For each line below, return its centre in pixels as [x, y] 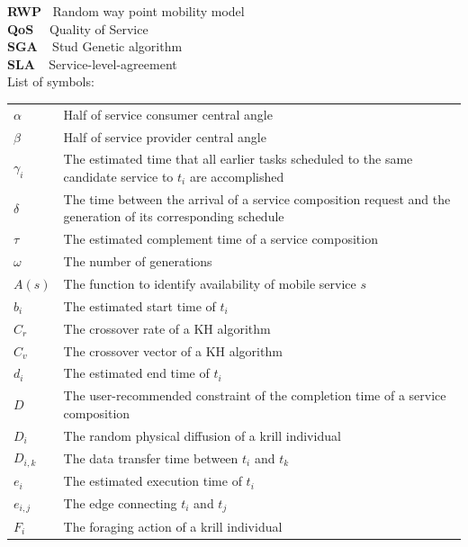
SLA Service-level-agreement [92, 63]
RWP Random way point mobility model [126, 11]
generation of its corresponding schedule [174, 216]
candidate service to [118, 176]
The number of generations [138, 261]
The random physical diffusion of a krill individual [202, 435]
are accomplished [237, 176]
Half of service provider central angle [165, 136]
